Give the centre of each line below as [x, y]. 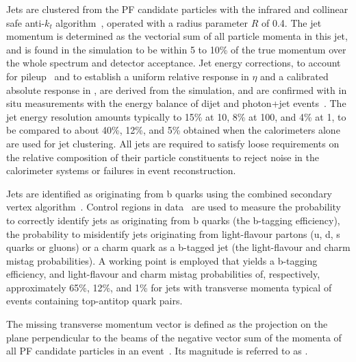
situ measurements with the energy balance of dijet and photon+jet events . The [176, 103]
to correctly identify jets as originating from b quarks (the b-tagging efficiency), [173, 220]
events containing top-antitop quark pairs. [94, 301]
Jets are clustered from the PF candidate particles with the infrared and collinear [177, 9]
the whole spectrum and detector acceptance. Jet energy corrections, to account [174, 63]
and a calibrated [294, 76]
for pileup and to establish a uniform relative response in [128, 76]
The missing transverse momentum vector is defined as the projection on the [167, 324]
